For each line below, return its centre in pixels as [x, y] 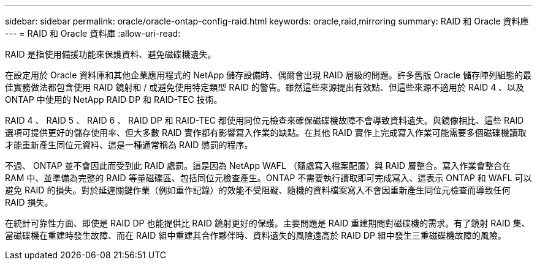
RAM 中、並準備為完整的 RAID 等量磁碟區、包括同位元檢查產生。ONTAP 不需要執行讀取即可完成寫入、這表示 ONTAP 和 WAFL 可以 [268, 178]
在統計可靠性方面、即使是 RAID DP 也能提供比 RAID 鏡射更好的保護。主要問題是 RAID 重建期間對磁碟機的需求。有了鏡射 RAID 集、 [268, 223]
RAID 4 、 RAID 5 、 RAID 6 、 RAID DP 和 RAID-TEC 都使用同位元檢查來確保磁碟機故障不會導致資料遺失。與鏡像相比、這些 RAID [265, 120]
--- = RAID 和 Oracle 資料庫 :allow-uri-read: [93, 33]
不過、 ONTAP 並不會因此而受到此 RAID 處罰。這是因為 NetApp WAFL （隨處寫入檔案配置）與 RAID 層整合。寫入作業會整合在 [258, 166]
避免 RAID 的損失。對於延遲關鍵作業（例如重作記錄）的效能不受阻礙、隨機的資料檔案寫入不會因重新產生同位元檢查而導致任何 [258, 190]
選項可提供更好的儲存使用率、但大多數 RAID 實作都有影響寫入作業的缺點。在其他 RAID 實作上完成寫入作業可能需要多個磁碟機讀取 [266, 132]
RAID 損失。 [29, 202]
